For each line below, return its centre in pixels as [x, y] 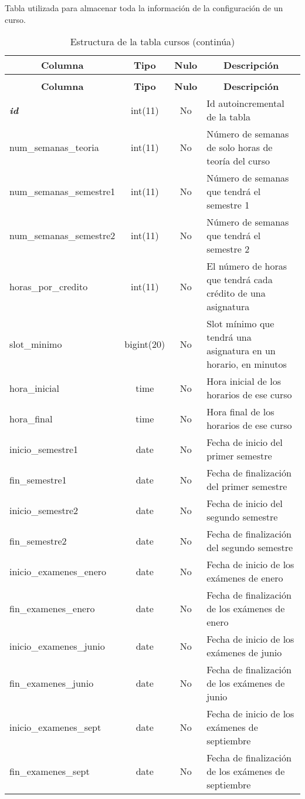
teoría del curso [238, 161]
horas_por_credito [49, 286]
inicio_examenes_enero [58, 571]
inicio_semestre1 [44, 449]
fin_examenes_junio [52, 683]
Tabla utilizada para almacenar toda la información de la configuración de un [144, 8]
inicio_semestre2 [44, 510]
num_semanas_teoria [54, 147]
